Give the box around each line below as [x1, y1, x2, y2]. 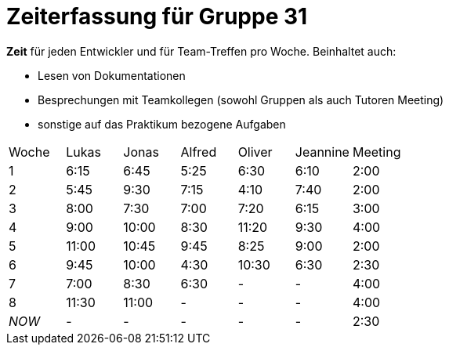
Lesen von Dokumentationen [38, 68, 186, 82]
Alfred [180, 143, 217, 160]
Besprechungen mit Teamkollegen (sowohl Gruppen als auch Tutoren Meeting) [38, 92, 444, 107]
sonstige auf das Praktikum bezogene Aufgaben [38, 117, 286, 131]
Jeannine [295, 143, 349, 160]
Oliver [237, 143, 273, 160]
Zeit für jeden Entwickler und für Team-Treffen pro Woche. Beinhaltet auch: [6, 44, 396, 58]
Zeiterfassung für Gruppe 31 [6, 3, 308, 30]
